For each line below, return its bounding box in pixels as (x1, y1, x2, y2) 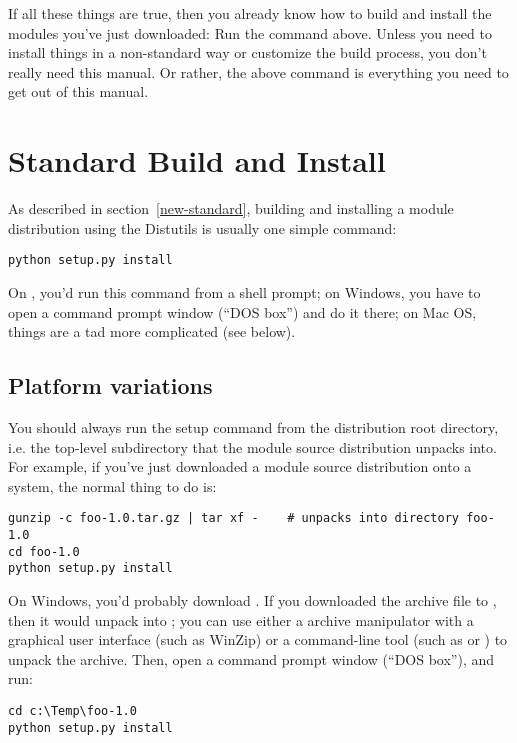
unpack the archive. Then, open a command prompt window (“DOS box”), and (8, 648, 495, 669)
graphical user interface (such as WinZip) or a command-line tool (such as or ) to (8, 629, 508, 650)
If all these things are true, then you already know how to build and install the (8, 3, 492, 23)
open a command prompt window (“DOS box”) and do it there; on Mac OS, (8, 301, 477, 322)
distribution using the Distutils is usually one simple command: (8, 217, 397, 238)
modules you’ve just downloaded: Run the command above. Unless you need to (8, 22, 492, 43)
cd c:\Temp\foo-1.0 (8, 703, 137, 718)
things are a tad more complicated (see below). (8, 321, 296, 342)
